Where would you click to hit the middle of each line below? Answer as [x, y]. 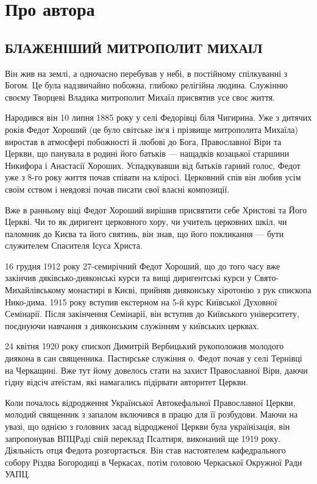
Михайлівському [35, 290]
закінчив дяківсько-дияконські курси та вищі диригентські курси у [128, 278]
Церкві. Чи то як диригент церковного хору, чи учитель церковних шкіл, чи [146, 222]
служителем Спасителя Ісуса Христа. [74, 245]
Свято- [267, 278]
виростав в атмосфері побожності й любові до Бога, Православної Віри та [143, 141]
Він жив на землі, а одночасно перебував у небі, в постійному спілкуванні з [146, 73]
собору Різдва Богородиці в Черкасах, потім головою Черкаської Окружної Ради [154, 462]
